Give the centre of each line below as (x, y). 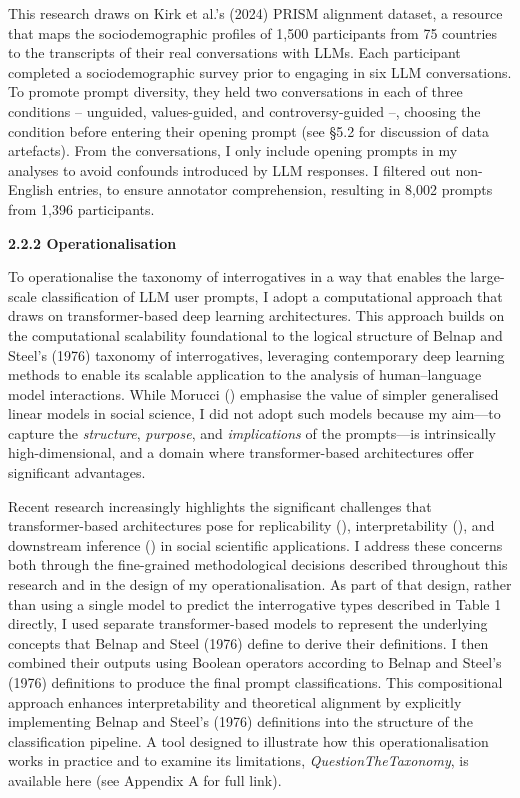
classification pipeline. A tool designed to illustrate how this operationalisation (248, 740)
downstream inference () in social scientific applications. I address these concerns (255, 544)
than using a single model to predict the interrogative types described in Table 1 (255, 603)
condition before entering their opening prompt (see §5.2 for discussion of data (248, 130)
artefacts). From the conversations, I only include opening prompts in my (233, 150)
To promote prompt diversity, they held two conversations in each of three (235, 91)
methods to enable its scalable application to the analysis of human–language (245, 374)
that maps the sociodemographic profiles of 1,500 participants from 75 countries (253, 32)
